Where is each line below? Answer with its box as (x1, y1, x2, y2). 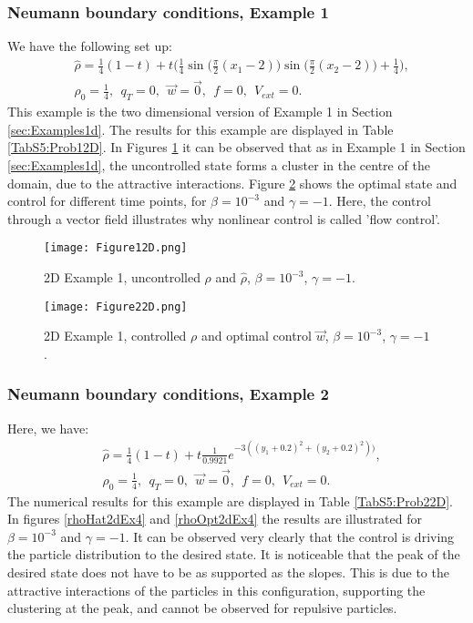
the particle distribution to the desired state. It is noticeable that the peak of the (7, 545, 460, 564)
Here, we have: (7, 418, 89, 437)
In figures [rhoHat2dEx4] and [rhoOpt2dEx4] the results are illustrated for (7, 509, 422, 528)
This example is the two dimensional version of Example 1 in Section (7, 102, 393, 121)
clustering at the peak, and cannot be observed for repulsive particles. (7, 598, 397, 618)
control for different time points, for (7, 191, 207, 210)
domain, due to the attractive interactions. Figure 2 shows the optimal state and (7, 173, 458, 192)
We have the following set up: (7, 36, 172, 56)
